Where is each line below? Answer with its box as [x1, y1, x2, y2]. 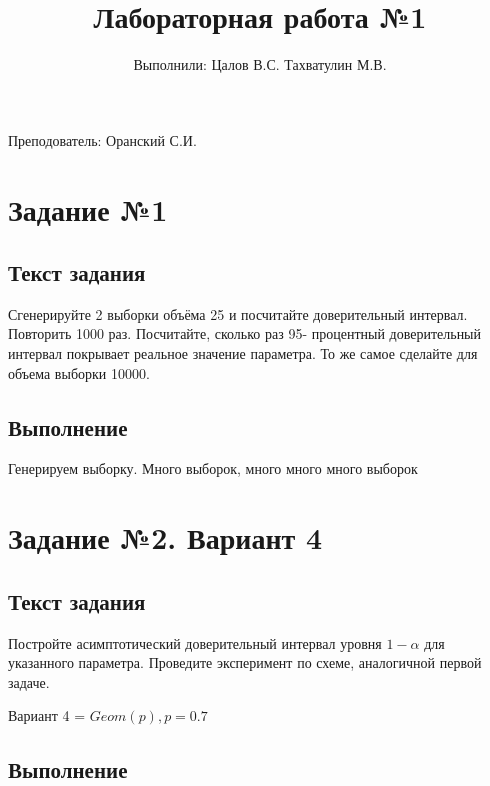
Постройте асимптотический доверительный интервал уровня [8, 632, 382, 653]
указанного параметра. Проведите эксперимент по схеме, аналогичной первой [8, 652, 482, 673]
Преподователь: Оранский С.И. [8, 129, 197, 150]
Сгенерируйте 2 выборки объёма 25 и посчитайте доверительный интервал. [8, 303, 468, 324]
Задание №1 [8, 188, 168, 229]
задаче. [8, 671, 50, 692]
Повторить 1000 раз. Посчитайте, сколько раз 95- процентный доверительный [8, 323, 482, 344]
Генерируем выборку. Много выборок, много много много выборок [8, 458, 418, 479]
